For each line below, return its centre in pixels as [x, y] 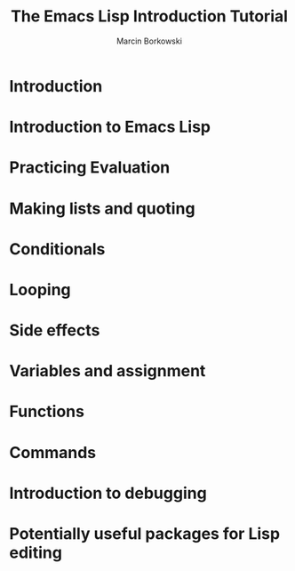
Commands [53, 452]
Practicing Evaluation [90, 168]
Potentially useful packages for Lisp [145, 534]
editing [36, 552]
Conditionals [57, 249]
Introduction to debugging [108, 493]
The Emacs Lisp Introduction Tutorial [149, 16]
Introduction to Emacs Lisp [110, 127]
